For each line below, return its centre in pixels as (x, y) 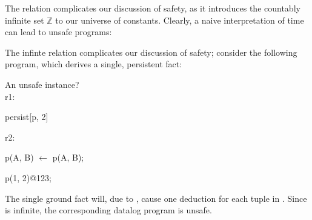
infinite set (25, 20)
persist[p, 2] (27, 117)
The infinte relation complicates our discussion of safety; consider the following (151, 52)
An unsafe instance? (42, 84)
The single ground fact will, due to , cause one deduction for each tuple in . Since (156, 198)
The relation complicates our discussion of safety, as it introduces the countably (153, 8)
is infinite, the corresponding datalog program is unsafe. (108, 210)
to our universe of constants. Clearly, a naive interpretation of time (180, 20)
